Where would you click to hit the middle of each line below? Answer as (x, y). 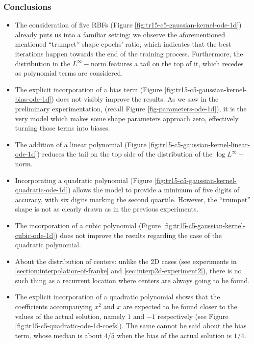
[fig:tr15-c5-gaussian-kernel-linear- (199, 144)
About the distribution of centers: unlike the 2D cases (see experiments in (126, 261)
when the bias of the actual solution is (174, 335)
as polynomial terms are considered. (69, 73)
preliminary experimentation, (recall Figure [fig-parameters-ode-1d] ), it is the (131, 108)
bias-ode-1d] (33, 99)
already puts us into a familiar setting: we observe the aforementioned (120, 34)
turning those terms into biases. (63, 128)
